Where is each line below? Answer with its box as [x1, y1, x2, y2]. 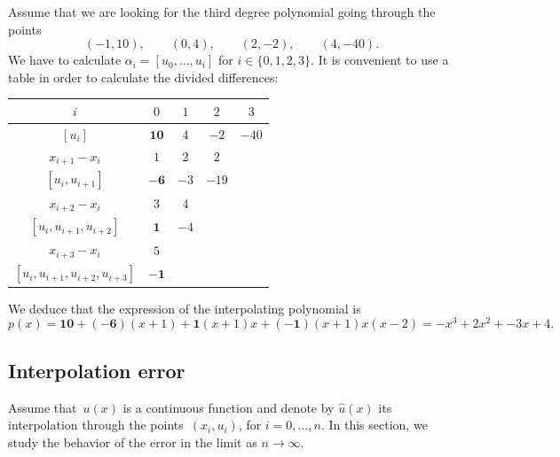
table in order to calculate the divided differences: [8, 67, 279, 86]
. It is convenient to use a [311, 50, 449, 69]
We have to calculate [8, 50, 122, 69]
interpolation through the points [8, 415, 184, 434]
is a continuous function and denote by [122, 398, 335, 416]
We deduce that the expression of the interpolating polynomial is [8, 298, 361, 317]
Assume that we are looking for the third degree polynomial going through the [8, 3, 436, 20]
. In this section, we [320, 415, 428, 434]
